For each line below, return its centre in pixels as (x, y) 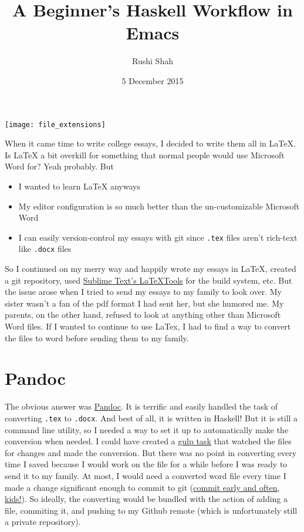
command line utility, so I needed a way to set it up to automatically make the (147, 429)
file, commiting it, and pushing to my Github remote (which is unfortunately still (151, 510)
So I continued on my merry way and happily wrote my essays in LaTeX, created (151, 269)
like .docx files (45, 249)
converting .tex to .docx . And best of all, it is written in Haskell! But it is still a (151, 418)
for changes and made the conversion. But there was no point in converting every (151, 452)
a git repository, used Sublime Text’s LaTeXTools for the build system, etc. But (148, 280)
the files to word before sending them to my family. (97, 338)
